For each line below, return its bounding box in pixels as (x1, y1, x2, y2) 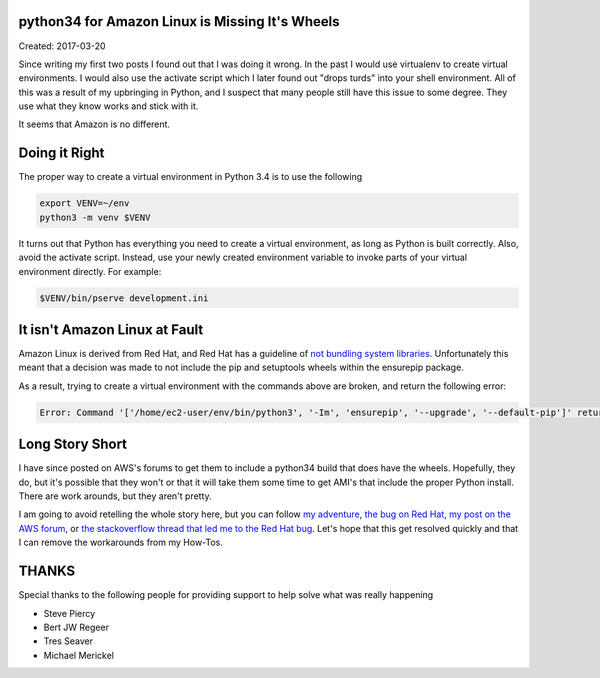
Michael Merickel (43, 649, 115, 661)
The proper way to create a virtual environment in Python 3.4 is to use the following (18, 171, 363, 183)
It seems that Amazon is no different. (18, 118, 170, 130)
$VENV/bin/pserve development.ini (39, 292, 209, 304)
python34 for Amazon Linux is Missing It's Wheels (18, 13, 340, 30)
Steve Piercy (43, 607, 96, 619)
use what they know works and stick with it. (18, 100, 199, 112)
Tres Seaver (43, 635, 94, 647)
